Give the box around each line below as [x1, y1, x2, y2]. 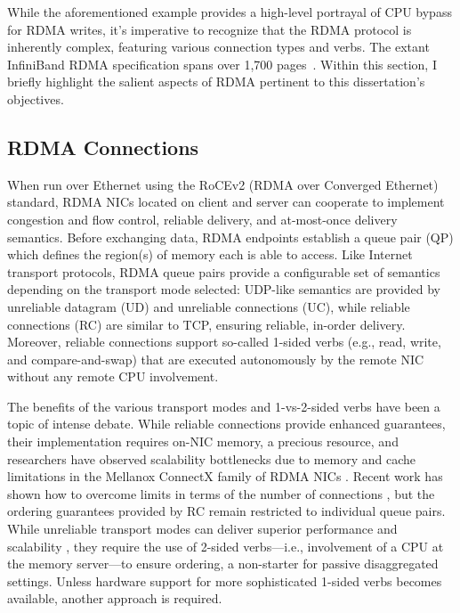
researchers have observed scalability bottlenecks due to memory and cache [7, 449, 416, 468]
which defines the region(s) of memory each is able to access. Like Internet [7, 245, 413, 264]
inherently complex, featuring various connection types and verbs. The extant [7, 37, 430, 56]
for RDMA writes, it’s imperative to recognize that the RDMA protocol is [7, 20, 412, 38]
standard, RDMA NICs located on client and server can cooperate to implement [7, 192, 445, 211]
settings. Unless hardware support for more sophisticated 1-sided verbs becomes [7, 571, 442, 590]
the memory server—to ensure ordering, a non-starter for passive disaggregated [7, 554, 439, 573]
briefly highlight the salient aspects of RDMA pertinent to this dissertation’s [7, 72, 425, 91]
